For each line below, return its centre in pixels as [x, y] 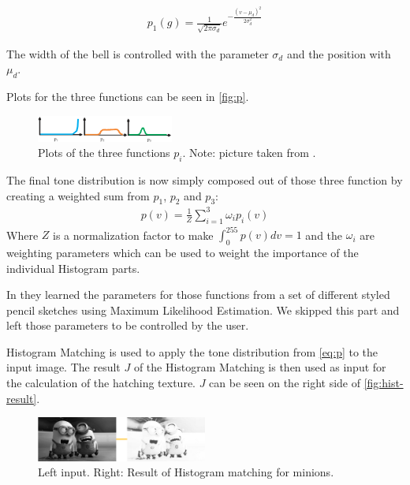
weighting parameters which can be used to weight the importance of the [183, 252]
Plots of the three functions [104, 153]
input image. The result [63, 367]
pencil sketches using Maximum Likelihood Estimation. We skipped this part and [203, 310]
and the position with [339, 53]
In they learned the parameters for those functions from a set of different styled [198, 295]
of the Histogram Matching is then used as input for [260, 367]
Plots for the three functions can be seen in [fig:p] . [128, 97]
